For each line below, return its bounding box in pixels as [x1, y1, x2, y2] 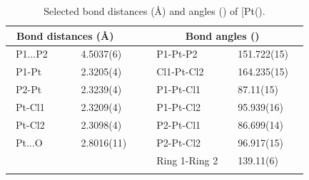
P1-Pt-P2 [156, 46, 198, 61]
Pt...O [15, 134, 43, 149]
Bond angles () [185, 28, 260, 43]
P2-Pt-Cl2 [156, 134, 201, 149]
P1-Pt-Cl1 [156, 82, 201, 97]
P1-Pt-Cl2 [156, 99, 201, 114]
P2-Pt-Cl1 [156, 117, 201, 132]
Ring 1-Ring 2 [156, 152, 218, 167]
